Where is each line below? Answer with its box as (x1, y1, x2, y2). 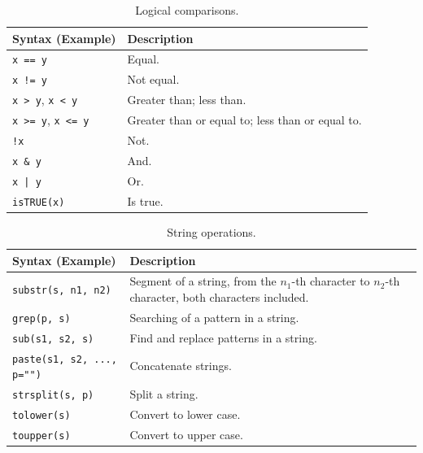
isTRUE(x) (12, 196, 65, 208)
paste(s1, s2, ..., (12, 353, 117, 365)
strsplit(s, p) (12, 390, 94, 402)
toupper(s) (12, 430, 71, 442)
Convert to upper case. (129, 426, 243, 443)
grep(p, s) (12, 312, 71, 325)
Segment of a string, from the (129, 272, 277, 290)
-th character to (291, 272, 370, 290)
